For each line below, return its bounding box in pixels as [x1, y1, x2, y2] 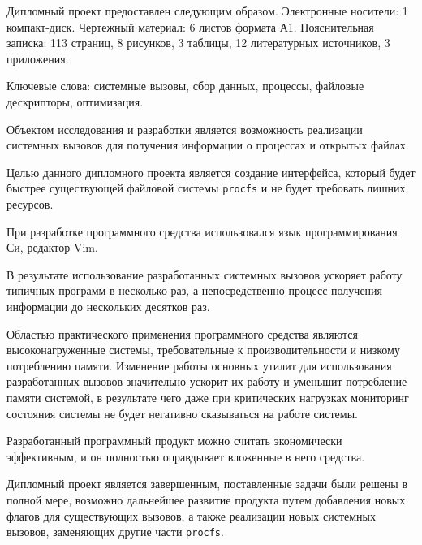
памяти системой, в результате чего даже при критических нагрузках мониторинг [6, 388, 409, 405]
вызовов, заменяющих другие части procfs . [6, 523, 224, 540]
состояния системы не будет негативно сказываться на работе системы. [6, 404, 358, 422]
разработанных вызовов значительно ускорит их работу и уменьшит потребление [6, 373, 407, 390]
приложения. [6, 50, 69, 67]
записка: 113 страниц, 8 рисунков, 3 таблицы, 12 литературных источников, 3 [6, 34, 390, 51]
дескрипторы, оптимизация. [6, 93, 144, 110]
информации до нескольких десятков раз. [6, 297, 210, 314]
